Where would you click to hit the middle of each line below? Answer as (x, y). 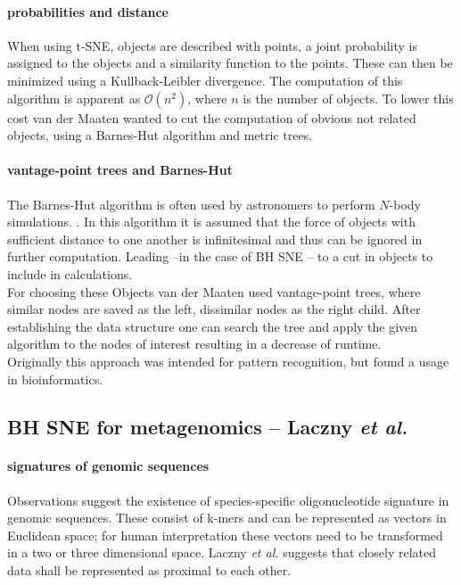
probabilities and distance (88, 11)
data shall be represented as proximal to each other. (149, 570)
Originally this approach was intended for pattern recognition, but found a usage (228, 361)
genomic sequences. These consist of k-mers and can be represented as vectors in (227, 518)
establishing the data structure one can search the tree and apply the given (213, 326)
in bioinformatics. (55, 379)
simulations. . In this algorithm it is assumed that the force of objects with (211, 222)
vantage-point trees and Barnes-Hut (120, 170)
